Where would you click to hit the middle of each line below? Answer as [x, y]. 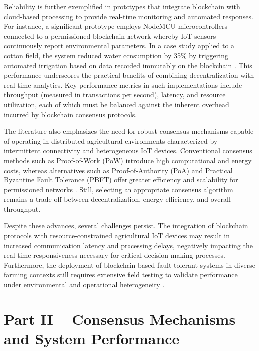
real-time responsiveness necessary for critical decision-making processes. [115, 255]
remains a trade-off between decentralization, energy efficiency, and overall [117, 199]
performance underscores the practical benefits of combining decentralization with [129, 75]
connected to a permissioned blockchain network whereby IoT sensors [110, 36]
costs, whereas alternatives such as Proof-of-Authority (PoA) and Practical [118, 170]
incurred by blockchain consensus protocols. [71, 114]
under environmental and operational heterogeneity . [84, 284]
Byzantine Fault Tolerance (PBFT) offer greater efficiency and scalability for [121, 180]
